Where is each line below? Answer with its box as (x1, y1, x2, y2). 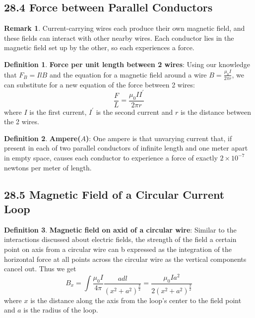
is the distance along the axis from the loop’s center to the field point (30, 295, 242, 305)
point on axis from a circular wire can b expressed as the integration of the (4, 243, 232, 254)
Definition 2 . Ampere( (4, 133, 81, 143)
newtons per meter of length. (4, 162, 92, 172)
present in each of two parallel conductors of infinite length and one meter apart (4, 143, 248, 153)
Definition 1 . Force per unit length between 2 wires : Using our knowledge (4, 59, 250, 69)
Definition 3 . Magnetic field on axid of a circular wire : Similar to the (4, 224, 237, 235)
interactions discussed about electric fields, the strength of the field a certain (4, 234, 237, 244)
